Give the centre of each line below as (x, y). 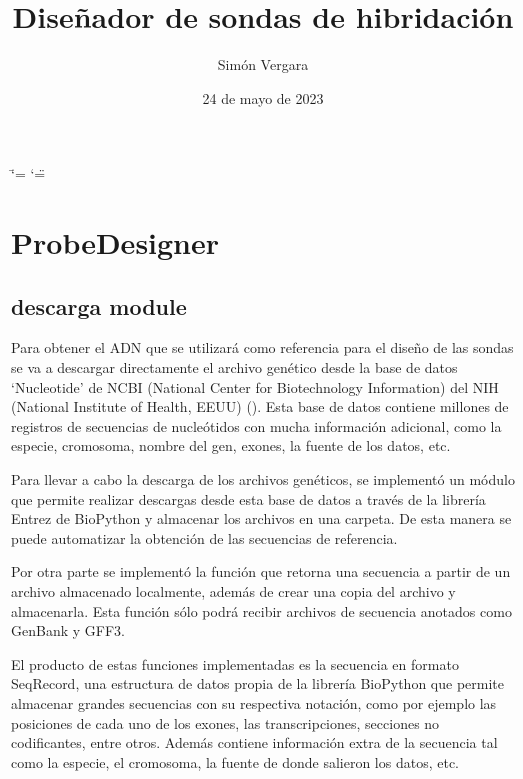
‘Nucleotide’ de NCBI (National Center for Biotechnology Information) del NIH (255, 386)
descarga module (99, 305)
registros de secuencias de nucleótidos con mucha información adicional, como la (256, 425)
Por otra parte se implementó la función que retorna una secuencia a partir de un (261, 571)
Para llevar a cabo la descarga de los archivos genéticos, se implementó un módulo (263, 479)
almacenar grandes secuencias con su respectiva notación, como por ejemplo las (254, 702)
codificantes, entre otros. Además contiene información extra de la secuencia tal (254, 742)
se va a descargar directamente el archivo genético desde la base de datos (234, 367)
